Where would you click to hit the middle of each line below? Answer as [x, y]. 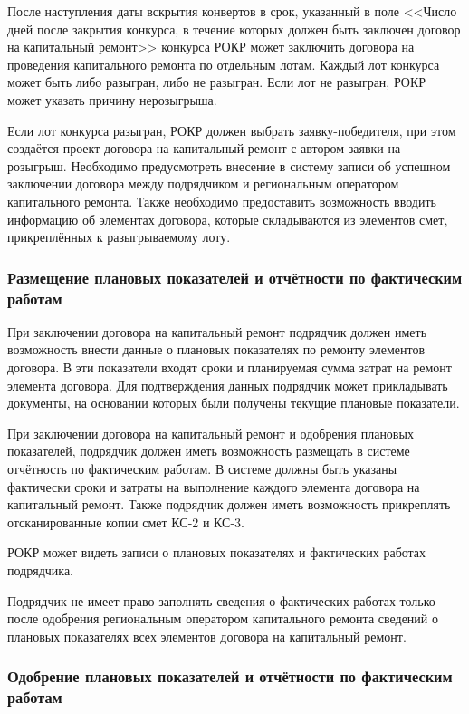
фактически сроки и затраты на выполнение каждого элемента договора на [214, 486]
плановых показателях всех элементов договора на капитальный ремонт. [207, 636]
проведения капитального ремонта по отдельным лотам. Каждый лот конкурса [224, 64]
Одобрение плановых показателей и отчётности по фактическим [230, 676]
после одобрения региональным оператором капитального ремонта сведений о [223, 618]
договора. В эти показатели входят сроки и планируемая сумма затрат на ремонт [230, 367]
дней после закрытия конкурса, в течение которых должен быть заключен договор [234, 29]
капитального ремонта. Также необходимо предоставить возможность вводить [222, 201]
